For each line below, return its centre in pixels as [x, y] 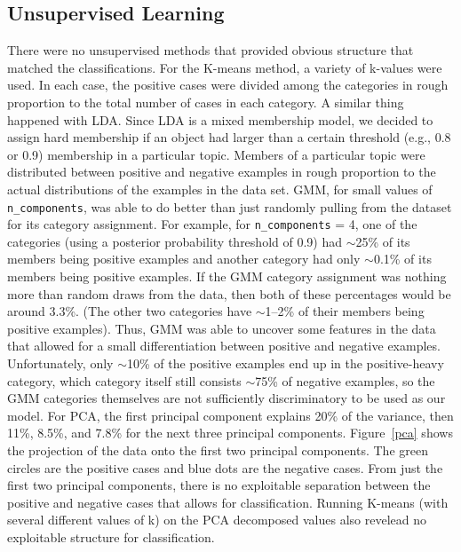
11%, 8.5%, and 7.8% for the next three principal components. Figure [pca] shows [230, 433]
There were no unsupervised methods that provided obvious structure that [211, 50]
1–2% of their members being [345, 311]
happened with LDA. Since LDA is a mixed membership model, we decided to [220, 119]
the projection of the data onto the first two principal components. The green [218, 449]
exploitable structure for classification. [111, 536]
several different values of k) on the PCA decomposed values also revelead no [217, 520]
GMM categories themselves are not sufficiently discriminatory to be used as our [227, 398]
